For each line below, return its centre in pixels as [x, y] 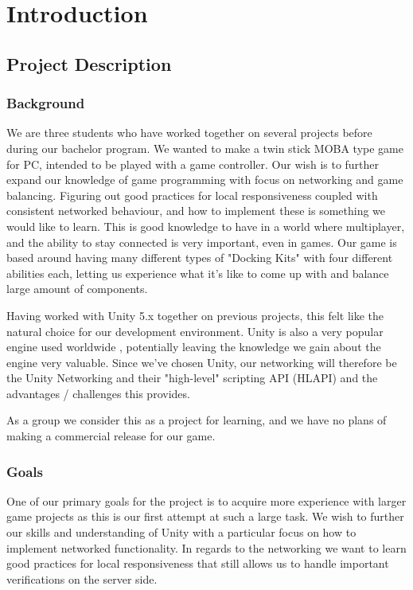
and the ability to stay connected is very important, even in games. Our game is [202, 242]
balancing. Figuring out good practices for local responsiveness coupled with [192, 195]
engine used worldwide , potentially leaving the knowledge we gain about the [194, 347]
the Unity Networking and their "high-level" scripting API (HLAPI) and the [192, 378]
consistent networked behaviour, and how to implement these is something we [196, 211]
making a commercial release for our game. [111, 436]
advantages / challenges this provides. [98, 393]
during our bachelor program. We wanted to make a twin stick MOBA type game [205, 148]
